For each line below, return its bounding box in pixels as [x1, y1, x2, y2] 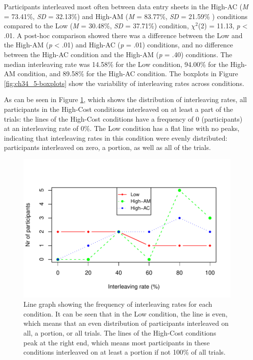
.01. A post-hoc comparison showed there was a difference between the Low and [4, 30, 243, 40]
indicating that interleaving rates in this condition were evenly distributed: [4, 132, 228, 143]
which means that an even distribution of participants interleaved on [23, 318, 229, 328]
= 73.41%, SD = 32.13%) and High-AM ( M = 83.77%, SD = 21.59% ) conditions [4, 11, 248, 21]
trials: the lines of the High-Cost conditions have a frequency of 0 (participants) [4, 113, 243, 124]
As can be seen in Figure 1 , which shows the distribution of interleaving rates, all [4, 94, 247, 105]
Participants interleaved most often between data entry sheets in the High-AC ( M [4, 1, 249, 11]
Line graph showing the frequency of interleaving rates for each [23, 299, 212, 309]
